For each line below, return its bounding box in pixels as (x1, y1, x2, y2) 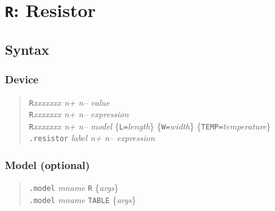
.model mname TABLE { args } (29, 193, 136, 206)
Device (5, 72, 39, 87)
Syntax (5, 40, 49, 58)
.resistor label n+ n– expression (29, 131, 155, 144)
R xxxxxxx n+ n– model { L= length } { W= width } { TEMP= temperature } (29, 119, 271, 132)
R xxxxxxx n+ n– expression (29, 108, 129, 120)
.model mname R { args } (29, 181, 119, 194)
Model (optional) (5, 157, 90, 173)
